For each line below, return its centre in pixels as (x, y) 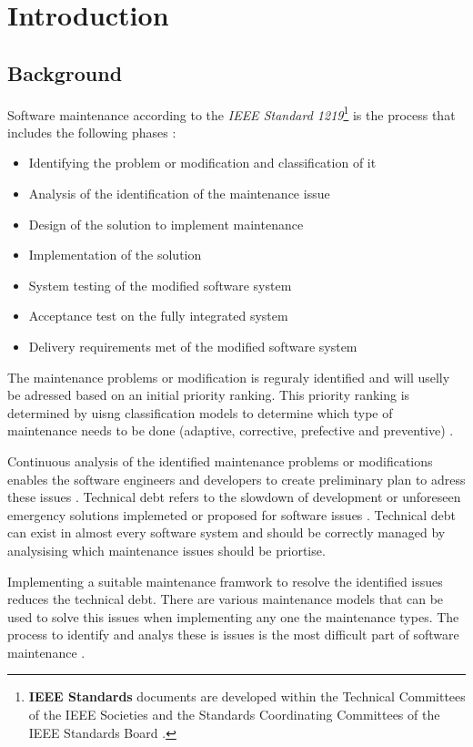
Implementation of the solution (115, 255)
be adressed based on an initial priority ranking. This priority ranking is (209, 395)
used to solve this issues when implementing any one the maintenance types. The (233, 616)
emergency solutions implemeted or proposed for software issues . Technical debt (232, 514)
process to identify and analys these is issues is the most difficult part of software (233, 634)
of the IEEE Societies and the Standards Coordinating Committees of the (234, 715)
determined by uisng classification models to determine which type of (200, 412)
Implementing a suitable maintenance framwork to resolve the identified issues (225, 581)
